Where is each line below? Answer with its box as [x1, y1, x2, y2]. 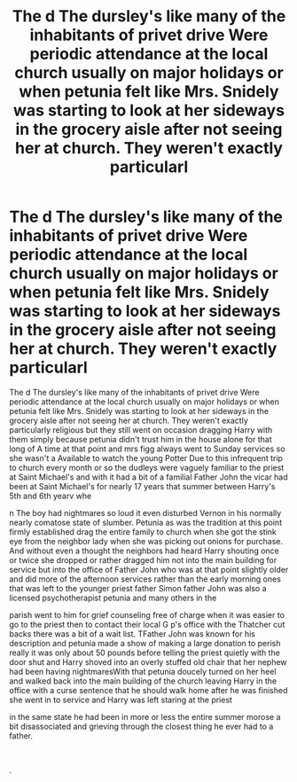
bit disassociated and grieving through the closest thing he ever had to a [9, 721, 274, 731]
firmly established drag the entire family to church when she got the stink [9, 526, 277, 537]
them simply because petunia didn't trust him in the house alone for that [9, 434, 272, 444]
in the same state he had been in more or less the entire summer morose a [9, 711, 281, 722]
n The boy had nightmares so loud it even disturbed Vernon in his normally [9, 507, 282, 518]
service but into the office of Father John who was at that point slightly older [9, 564, 289, 575]
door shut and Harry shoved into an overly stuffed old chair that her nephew [9, 656, 287, 667]
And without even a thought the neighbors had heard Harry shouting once [9, 545, 279, 556]
